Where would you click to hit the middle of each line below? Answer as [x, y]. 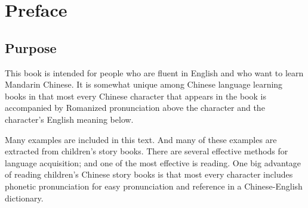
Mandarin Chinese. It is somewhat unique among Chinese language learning [144, 84]
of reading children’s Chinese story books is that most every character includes [149, 174]
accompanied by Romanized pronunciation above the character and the [135, 108]
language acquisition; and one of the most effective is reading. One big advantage [153, 162]
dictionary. [24, 198]
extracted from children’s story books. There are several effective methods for [147, 151]
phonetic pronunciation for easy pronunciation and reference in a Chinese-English [154, 186]
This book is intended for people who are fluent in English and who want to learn [154, 72]
